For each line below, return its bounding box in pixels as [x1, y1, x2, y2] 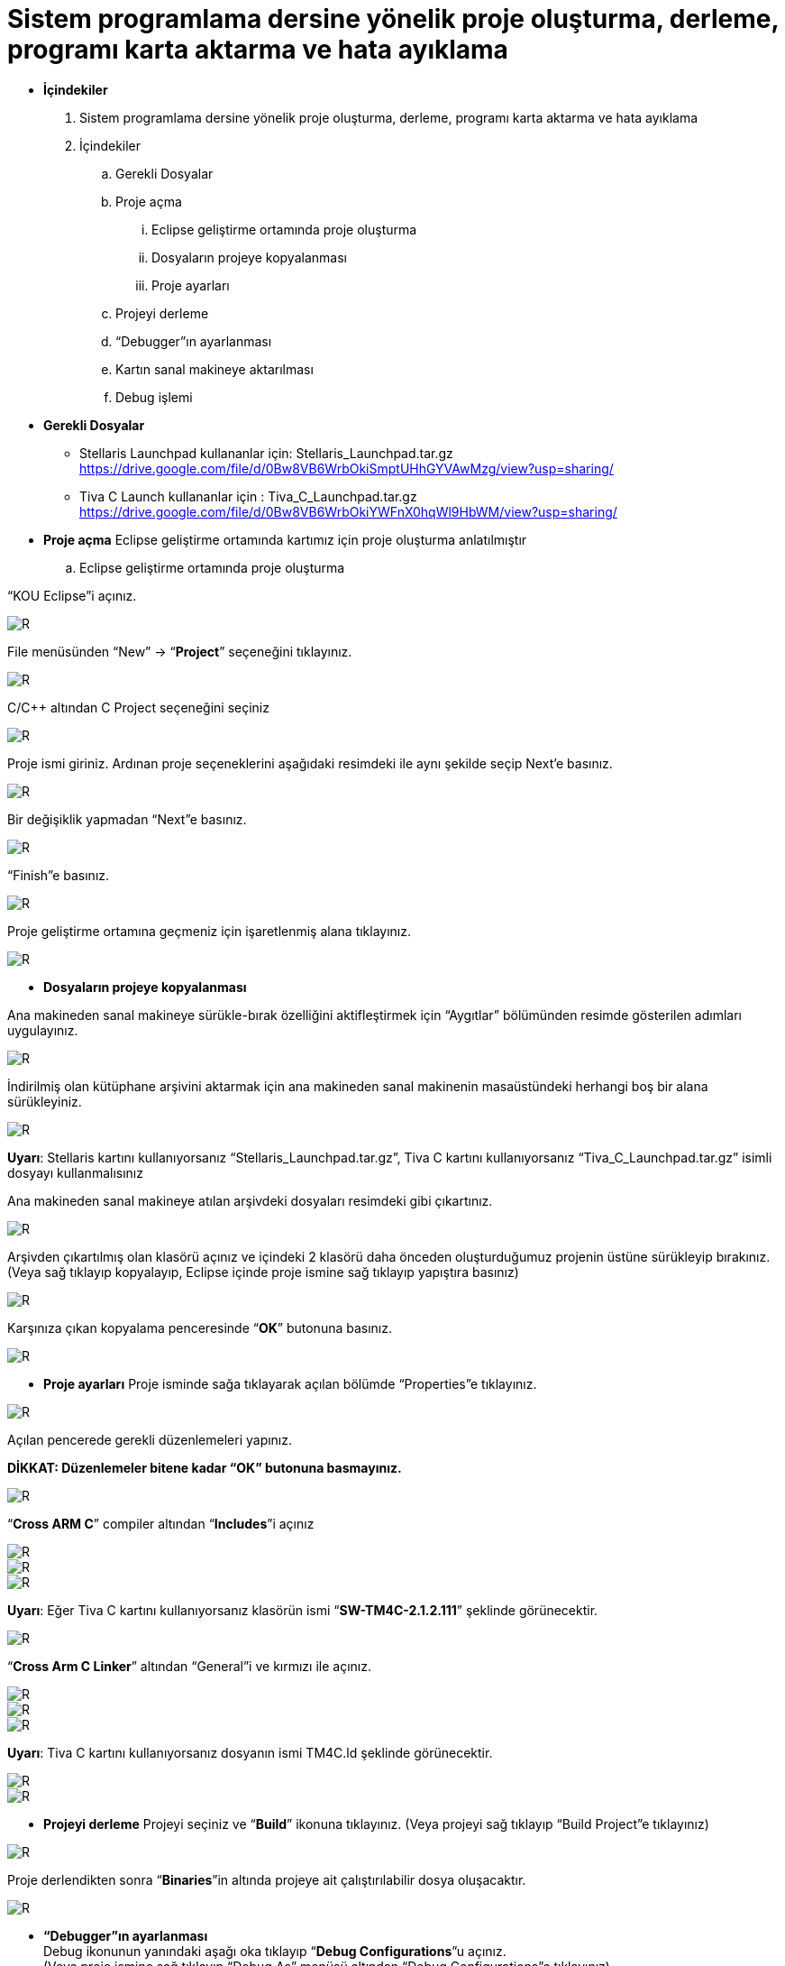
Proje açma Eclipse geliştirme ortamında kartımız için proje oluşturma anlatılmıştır [43, 531, 527, 547]
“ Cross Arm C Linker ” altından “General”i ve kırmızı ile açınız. [7, 1658, 371, 1674]
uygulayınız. [7, 1022, 78, 1038]
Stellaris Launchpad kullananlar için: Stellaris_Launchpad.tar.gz [79, 445, 453, 461]
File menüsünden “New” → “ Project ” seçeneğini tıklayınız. [7, 643, 352, 659]
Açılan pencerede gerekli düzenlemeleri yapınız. [7, 1431, 293, 1447]
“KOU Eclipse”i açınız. [7, 587, 137, 603]
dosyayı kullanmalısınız [7, 1164, 143, 1181]
